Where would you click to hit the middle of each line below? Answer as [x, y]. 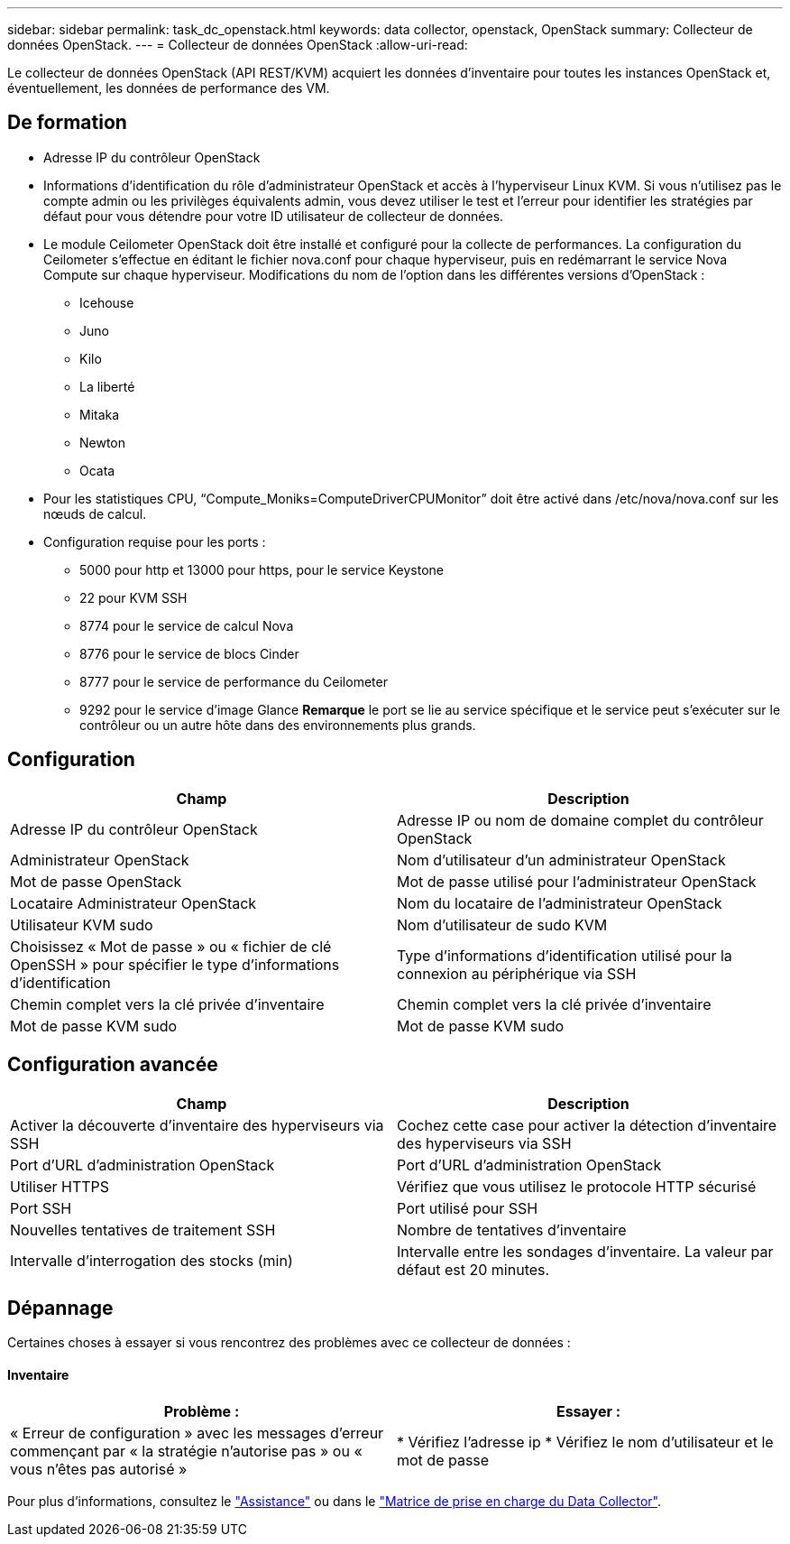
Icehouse [107, 302]
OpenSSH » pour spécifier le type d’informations [175, 964]
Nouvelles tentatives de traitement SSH [143, 1230]
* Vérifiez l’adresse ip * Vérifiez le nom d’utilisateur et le [585, 1442]
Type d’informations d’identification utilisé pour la [565, 955]
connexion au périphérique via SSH [517, 973]
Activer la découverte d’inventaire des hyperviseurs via [197, 1125]
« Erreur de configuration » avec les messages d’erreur [197, 1433]
